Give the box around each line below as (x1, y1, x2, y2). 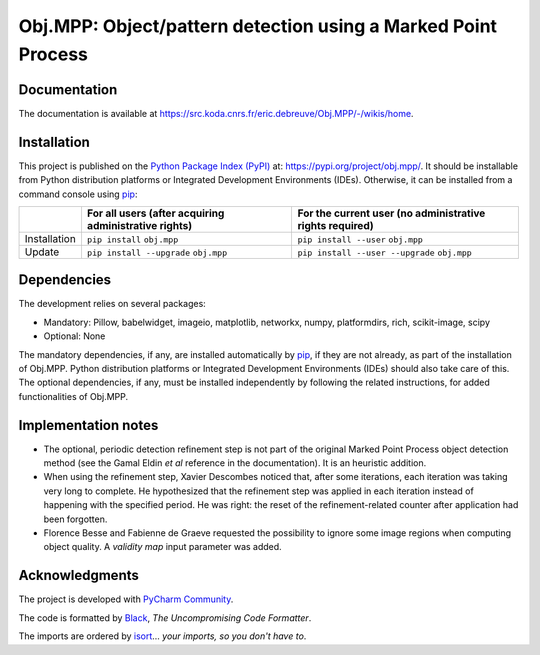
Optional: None (43, 330, 106, 342)
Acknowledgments (18, 567, 140, 584)
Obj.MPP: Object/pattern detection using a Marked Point (18, 15, 498, 37)
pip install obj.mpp (86, 234, 179, 245)
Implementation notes (18, 416, 159, 434)
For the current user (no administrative (297, 206, 486, 220)
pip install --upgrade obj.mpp (86, 247, 228, 258)
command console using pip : (18, 188, 138, 200)
